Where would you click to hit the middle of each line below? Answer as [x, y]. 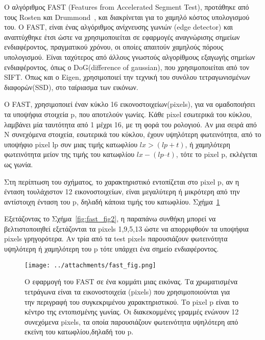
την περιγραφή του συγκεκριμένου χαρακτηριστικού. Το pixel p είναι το [132, 301]
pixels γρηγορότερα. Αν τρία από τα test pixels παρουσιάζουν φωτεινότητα [116, 239]
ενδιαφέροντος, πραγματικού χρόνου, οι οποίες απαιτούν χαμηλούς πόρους [114, 47]
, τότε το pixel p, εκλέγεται [216, 154]
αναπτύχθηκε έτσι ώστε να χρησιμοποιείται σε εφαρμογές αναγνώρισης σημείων [122, 37]
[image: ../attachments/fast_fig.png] [90, 265]
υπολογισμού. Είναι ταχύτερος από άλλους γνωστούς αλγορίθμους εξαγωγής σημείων [130, 56]
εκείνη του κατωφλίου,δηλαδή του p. [79, 332]
